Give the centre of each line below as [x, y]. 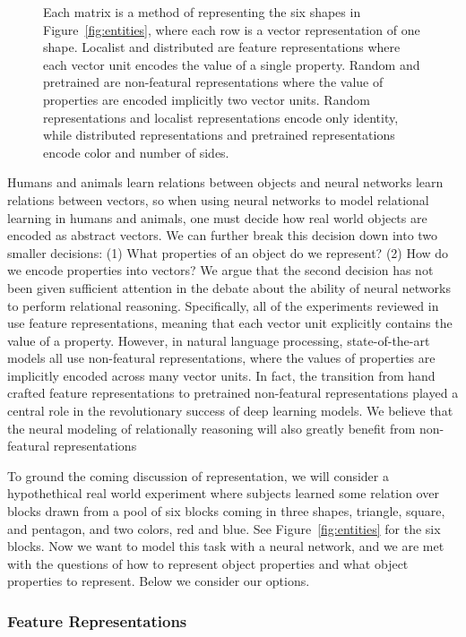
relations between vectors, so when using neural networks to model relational [218, 199]
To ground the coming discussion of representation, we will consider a [198, 475]
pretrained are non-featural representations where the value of [213, 82]
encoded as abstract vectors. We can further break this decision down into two [223, 235]
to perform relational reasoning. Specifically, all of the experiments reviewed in [223, 305]
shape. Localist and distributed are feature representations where [222, 47]
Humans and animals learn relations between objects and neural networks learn [225, 182]
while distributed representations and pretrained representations [219, 135]
